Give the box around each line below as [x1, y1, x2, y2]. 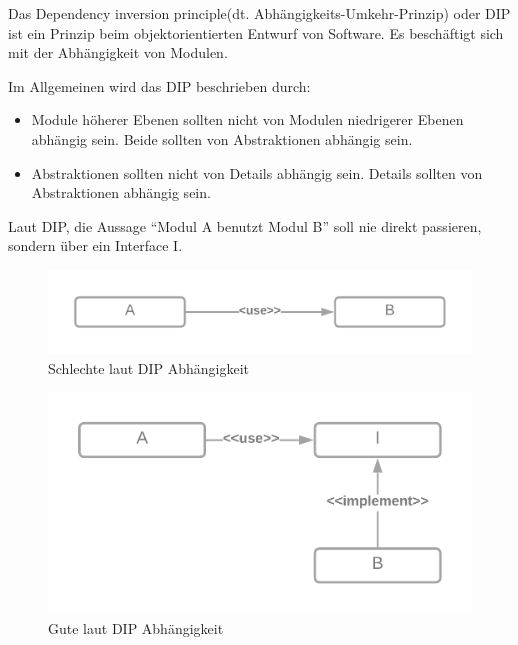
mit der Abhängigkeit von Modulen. [8, 42, 228, 63]
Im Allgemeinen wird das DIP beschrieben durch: [8, 75, 311, 96]
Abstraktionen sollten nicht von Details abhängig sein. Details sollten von [31, 162, 483, 183]
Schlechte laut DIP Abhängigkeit [48, 357, 250, 378]
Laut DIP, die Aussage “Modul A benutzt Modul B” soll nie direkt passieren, [8, 215, 482, 236]
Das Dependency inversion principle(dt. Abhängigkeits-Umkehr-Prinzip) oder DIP [8, 3, 511, 23]
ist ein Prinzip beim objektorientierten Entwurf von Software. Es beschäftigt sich [8, 22, 504, 43]
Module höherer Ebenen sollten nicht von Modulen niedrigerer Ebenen [31, 109, 464, 130]
